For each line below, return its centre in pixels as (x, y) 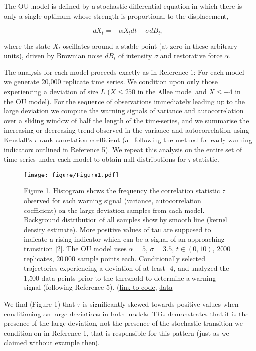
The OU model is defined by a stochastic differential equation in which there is (123, 6)
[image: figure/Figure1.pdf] (71, 175)
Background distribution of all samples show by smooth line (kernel (126, 220)
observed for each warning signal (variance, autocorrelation (112, 200)
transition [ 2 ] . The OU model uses (75, 248)
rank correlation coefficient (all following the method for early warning (146, 139)
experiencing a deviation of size (51, 91)
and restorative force (191, 55)
